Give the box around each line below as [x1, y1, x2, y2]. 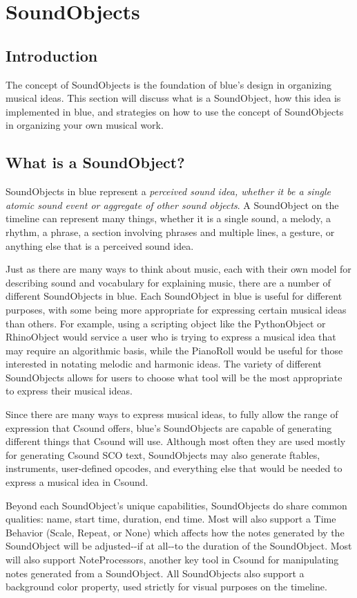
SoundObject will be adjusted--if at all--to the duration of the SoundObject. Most [6, 538, 352, 553]
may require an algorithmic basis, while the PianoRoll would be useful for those [6, 343, 343, 357]
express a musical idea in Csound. [6, 475, 148, 489]
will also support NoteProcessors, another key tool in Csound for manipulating [6, 552, 339, 566]
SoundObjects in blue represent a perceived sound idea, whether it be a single [6, 184, 331, 199]
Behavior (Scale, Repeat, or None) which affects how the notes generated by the [6, 525, 345, 539]
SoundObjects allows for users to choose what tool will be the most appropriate [6, 370, 342, 384]
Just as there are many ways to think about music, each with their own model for [6, 262, 351, 276]
